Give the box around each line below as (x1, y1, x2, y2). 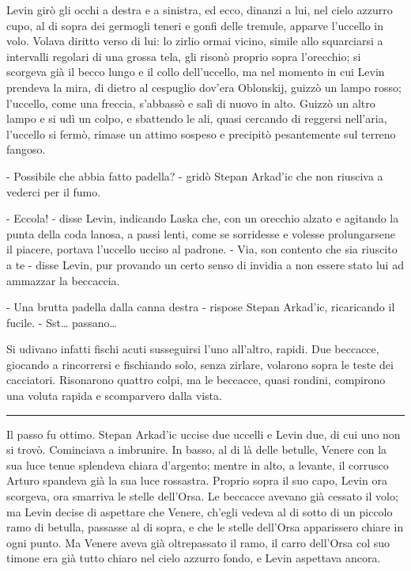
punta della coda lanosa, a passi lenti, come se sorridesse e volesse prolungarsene (6, 225, 396, 242)
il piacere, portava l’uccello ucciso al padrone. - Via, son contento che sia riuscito (6, 241, 398, 257)
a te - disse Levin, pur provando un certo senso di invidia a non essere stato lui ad (6, 256, 404, 272)
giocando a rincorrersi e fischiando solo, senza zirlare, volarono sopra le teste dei (6, 356, 394, 372)
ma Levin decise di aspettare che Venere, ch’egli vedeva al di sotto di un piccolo (6, 503, 393, 520)
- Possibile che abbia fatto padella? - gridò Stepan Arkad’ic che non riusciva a (6, 167, 383, 184)
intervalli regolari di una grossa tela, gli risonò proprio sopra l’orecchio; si (6, 48, 361, 64)
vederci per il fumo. (6, 183, 101, 200)
